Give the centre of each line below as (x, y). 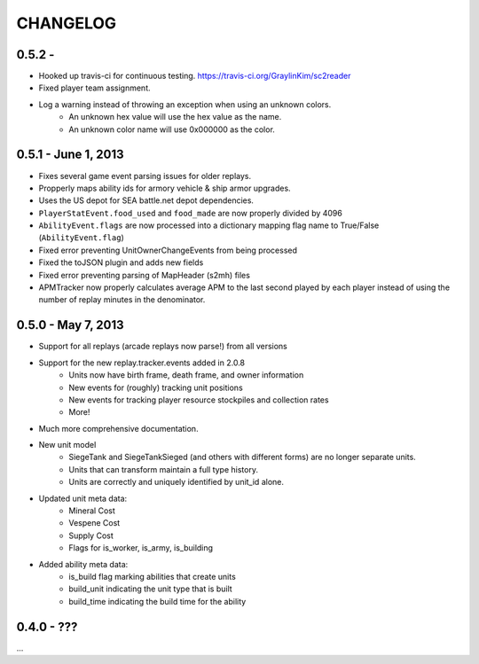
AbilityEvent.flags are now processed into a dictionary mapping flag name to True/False (209, 225)
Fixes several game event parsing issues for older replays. (145, 176)
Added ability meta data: (83, 564)
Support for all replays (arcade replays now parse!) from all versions (163, 347)
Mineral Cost (92, 511)
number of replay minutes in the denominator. (122, 300)
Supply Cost (91, 535)
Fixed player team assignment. (94, 88)
